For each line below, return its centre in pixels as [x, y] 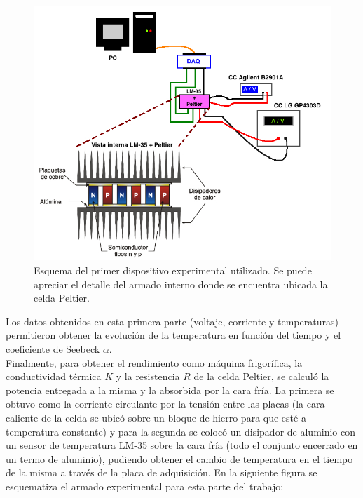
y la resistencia [148, 376]
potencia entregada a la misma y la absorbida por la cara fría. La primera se [170, 390]
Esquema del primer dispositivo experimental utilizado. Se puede [173, 270]
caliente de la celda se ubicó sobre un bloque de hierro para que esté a [156, 417]
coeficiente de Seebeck [53, 348]
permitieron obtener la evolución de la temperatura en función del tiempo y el [173, 335]
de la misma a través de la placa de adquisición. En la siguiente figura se [162, 472]
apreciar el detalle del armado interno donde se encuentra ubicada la [181, 284]
